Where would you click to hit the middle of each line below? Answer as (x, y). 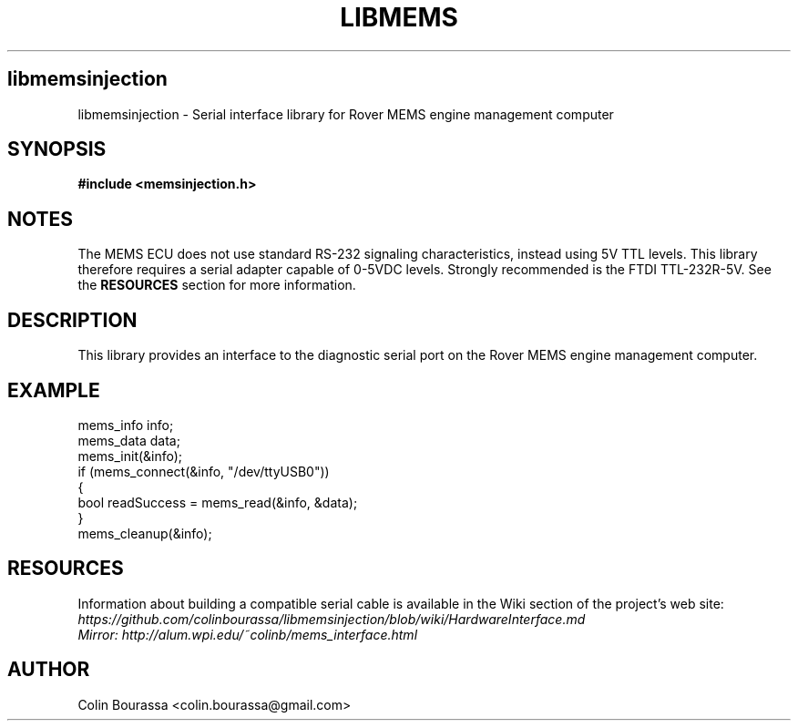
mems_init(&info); (130, 456)
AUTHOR (49, 670)
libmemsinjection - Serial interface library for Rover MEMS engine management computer (346, 114)
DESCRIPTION (72, 320)
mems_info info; (126, 425)
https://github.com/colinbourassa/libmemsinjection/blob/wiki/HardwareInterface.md (332, 619)
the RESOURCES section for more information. (217, 285)
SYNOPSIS (57, 149)
